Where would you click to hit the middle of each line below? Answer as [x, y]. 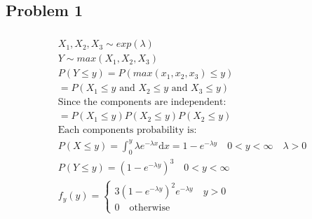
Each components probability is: [127, 130]
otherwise [150, 208]
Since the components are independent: [142, 103]
